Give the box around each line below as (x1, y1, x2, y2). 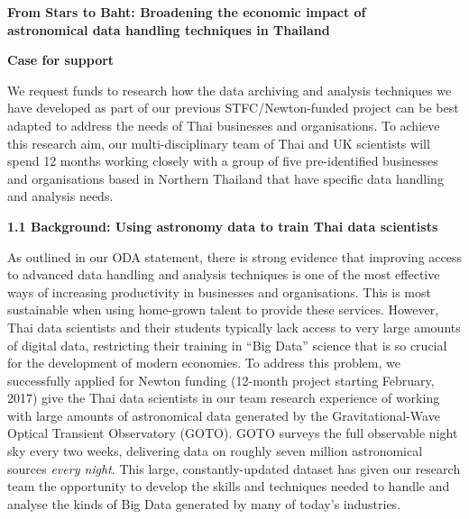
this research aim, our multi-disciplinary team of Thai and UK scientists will (7, 133, 430, 152)
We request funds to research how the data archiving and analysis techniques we (7, 80, 452, 99)
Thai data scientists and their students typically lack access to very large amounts (7, 317, 461, 336)
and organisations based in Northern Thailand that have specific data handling (7, 168, 444, 187)
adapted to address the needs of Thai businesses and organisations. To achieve (7, 115, 440, 134)
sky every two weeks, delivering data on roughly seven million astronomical (7, 442, 423, 460)
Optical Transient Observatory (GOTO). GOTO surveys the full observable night (7, 423, 458, 442)
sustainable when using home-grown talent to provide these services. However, (7, 300, 439, 319)
